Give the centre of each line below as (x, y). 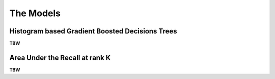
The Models (35, 13)
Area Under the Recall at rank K (60, 57)
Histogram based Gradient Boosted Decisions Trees (93, 31)
